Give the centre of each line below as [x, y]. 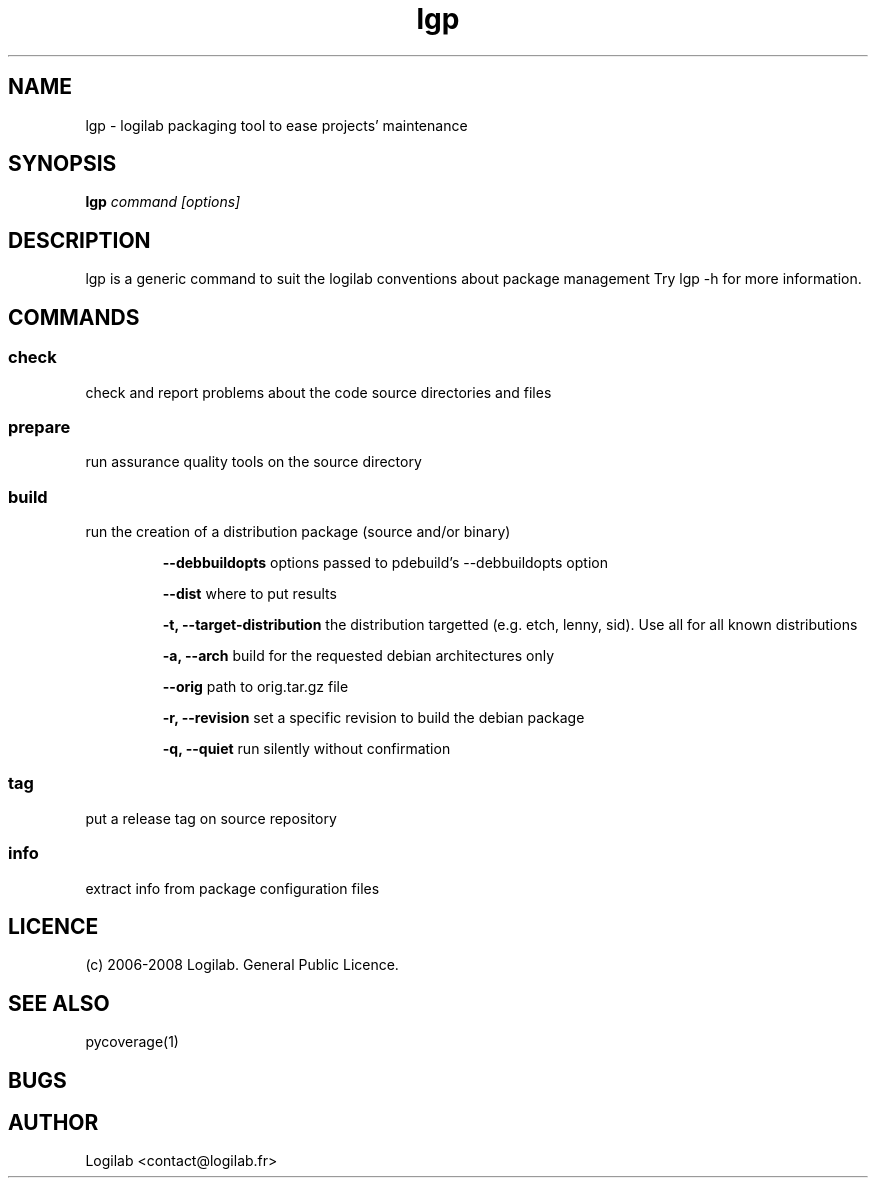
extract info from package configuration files [232, 888]
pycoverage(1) [132, 1042]
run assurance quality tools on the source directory [253, 462]
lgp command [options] [163, 202]
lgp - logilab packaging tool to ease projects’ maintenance [276, 125]
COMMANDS [74, 317]
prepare [39, 426]
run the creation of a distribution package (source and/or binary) [298, 531]
